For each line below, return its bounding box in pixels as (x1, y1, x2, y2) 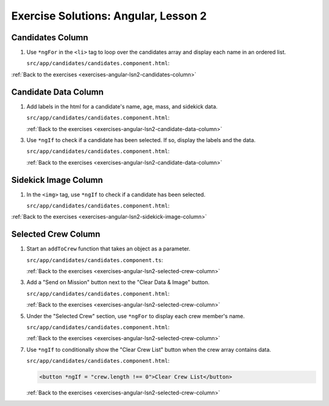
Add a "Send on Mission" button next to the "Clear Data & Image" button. (26, 279, 210, 286)
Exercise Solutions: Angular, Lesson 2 (11, 9, 207, 23)
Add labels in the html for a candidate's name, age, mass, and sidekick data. (26, 102, 218, 110)
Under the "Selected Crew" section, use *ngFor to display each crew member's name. (26, 312, 245, 319)
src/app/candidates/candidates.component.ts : (26, 256, 164, 263)
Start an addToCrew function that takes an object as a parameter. (26, 245, 191, 252)
